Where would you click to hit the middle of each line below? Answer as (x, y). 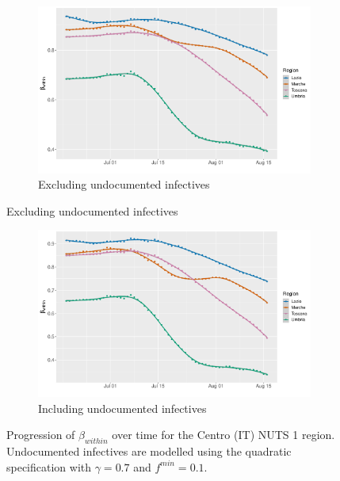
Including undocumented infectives (122, 408)
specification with (49, 466)
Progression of (41, 435)
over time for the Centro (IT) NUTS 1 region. (223, 435)
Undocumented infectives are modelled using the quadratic (149, 451)
